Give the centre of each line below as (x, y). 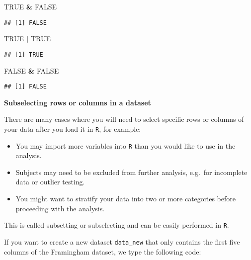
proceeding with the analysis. (60, 208)
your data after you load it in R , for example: (73, 129)
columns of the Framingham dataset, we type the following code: (103, 251)
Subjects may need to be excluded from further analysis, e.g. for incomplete (131, 172)
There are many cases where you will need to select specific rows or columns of (124, 119)
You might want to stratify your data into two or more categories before (125, 199)
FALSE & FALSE (32, 70)
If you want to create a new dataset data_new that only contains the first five (122, 241)
